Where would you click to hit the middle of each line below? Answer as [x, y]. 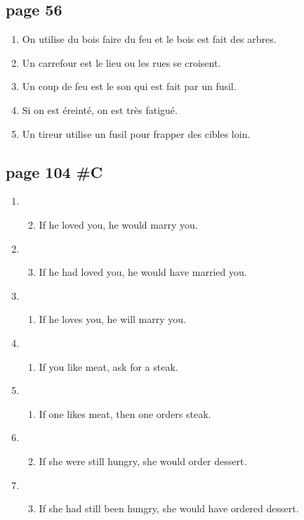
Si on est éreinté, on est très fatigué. [100, 109]
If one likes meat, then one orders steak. [125, 413]
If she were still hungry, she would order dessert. [143, 461]
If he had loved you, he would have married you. [143, 272]
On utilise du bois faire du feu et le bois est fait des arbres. [149, 39]
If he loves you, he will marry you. [112, 319]
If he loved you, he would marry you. [118, 224]
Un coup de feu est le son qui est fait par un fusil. [129, 86]
